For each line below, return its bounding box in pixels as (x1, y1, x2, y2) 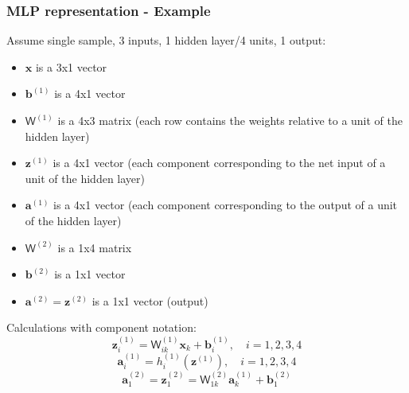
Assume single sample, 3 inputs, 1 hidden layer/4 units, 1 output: (6, 32, 326, 49)
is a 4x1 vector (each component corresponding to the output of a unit (53, 196, 398, 213)
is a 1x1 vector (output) (92, 292, 208, 309)
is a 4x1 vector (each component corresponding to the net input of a (53, 154, 386, 171)
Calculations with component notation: (6, 319, 197, 336)
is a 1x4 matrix (57, 239, 132, 255)
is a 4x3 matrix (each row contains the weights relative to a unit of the (57, 112, 403, 128)
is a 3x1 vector (35, 58, 107, 75)
